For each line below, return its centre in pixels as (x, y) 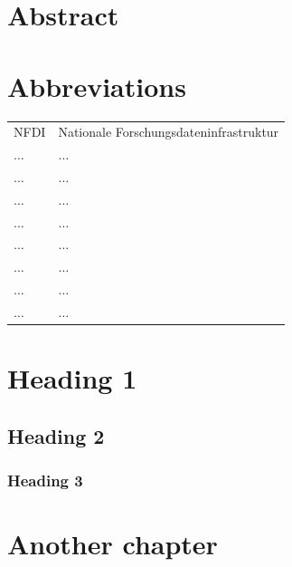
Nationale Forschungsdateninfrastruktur (169, 132)
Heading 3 (45, 481)
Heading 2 (56, 435)
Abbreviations (97, 86)
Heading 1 (72, 378)
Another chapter (113, 544)
